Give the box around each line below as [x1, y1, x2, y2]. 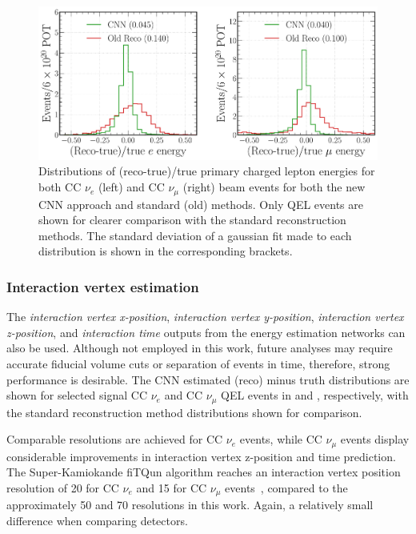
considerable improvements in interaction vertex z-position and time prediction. [6, 448, 396, 464]
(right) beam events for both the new [182, 179, 366, 195]
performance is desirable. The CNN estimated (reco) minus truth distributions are [6, 371, 410, 387]
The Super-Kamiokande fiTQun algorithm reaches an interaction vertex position [6, 464, 401, 480]
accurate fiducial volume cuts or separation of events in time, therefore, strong [6, 355, 390, 371]
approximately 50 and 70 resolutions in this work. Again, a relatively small [6, 496, 374, 513]
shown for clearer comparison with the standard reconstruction [38, 211, 346, 228]
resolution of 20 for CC [6, 479, 119, 496]
